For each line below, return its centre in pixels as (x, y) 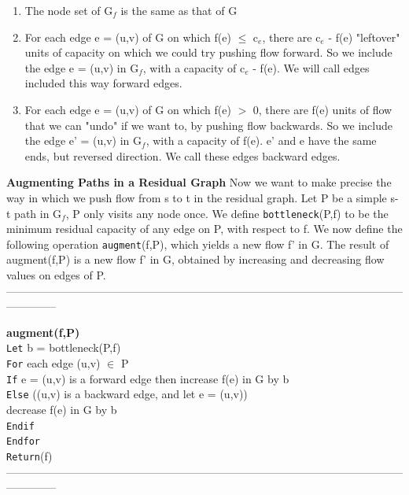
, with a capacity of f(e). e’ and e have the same (261, 140)
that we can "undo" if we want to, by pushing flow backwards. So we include (209, 125)
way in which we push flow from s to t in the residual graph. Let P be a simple (197, 197)
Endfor (23, 442)
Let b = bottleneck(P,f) (64, 347)
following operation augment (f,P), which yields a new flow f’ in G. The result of (198, 244)
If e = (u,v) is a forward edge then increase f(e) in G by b (148, 378)
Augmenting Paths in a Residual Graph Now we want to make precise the (199, 182)
